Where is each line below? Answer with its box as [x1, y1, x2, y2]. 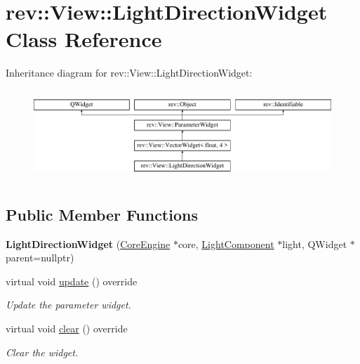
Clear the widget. [6, 344, 79, 359]
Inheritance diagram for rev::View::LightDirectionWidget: [6, 65, 253, 80]
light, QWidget [282, 236, 347, 251]
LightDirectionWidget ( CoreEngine [6, 236, 171, 251]
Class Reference [6, 25, 162, 53]
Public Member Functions [6, 203, 198, 225]
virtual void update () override [6, 273, 138, 288]
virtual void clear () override [6, 320, 128, 335]
